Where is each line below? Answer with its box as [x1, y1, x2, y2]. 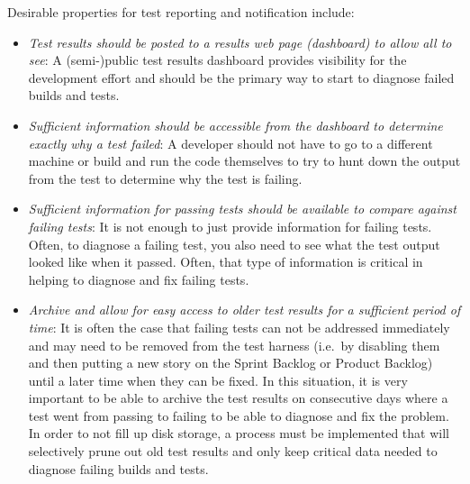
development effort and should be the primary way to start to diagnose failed [28, 68, 455, 87]
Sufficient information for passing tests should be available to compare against [28, 199, 456, 218]
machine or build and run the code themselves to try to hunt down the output [28, 151, 461, 170]
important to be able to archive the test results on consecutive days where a [28, 388, 448, 407]
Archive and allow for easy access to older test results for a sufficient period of [28, 300, 461, 319]
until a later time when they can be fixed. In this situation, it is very [28, 370, 408, 389]
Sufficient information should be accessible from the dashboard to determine [28, 115, 443, 134]
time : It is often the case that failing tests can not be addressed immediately [28, 317, 450, 336]
